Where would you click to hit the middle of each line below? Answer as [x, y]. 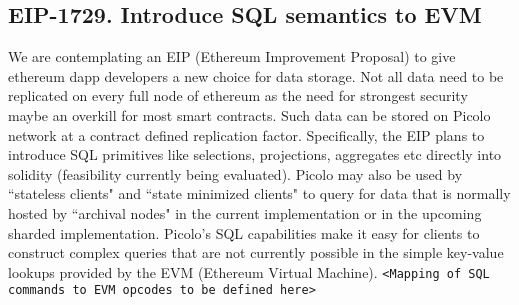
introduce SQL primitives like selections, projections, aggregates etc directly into [255, 154]
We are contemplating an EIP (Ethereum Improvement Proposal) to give [232, 56]
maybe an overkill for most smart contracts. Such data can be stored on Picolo [249, 114]
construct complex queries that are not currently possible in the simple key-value [256, 252]
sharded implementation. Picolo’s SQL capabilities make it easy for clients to [244, 232]
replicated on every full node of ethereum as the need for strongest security [238, 95]
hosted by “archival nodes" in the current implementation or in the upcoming [245, 212]
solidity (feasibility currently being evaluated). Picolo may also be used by [235, 173]
